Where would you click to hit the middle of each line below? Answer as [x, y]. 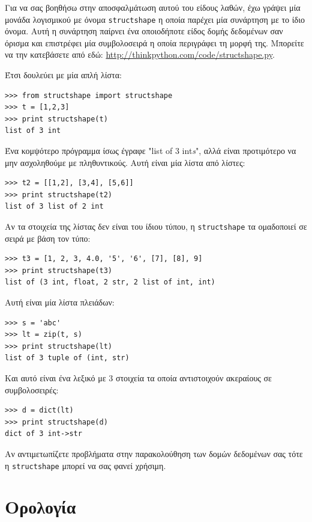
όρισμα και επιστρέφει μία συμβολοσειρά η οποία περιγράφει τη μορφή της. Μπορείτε [154, 42]
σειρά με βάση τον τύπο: [48, 238]
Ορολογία [40, 507]
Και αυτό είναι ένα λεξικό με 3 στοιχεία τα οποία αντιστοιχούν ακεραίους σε [138, 377]
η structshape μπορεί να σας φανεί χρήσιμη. [85, 465]
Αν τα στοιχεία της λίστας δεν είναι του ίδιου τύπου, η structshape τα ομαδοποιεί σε [156, 226]
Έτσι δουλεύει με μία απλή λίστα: [63, 75]
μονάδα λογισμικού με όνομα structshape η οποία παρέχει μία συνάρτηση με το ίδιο [155, 19]
